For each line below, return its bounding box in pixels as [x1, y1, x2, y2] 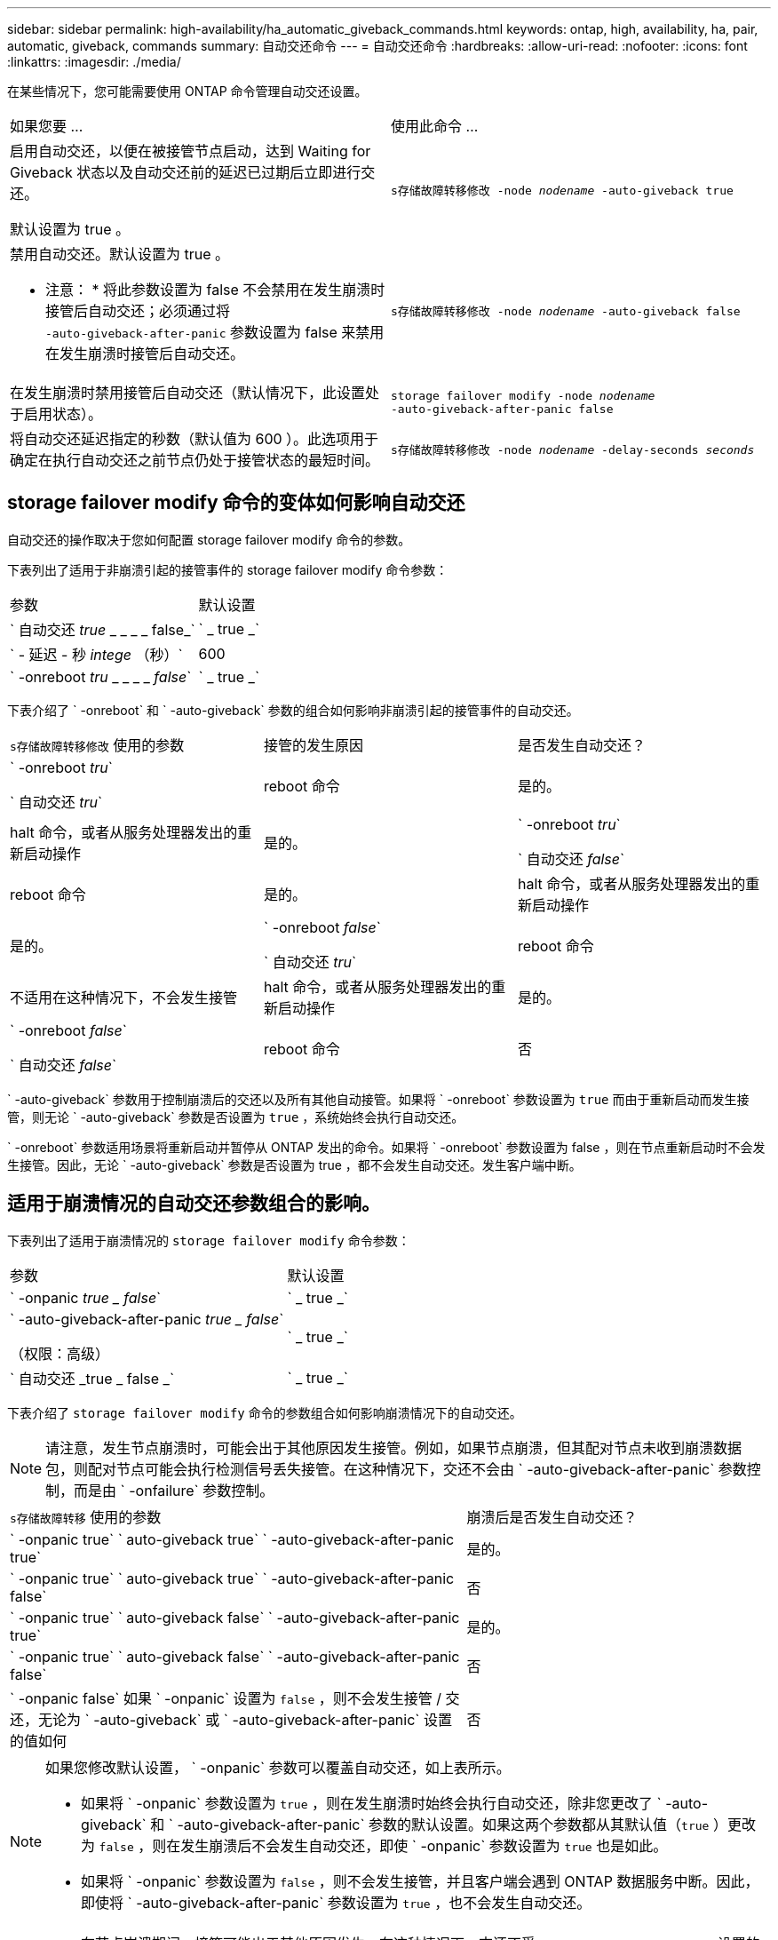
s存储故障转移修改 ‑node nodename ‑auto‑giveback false [391, 304, 741, 318]
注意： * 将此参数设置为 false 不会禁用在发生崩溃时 [45, 281, 385, 298]
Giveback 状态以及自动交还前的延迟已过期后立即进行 [10, 163, 361, 181]
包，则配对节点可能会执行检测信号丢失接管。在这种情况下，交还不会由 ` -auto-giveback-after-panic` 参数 [45, 1459, 747, 1478]
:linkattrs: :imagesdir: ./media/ [7, 54, 181, 69]
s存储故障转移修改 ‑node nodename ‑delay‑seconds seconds [391, 442, 755, 457]
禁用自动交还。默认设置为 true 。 [10, 245, 230, 263]
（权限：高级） [10, 1344, 110, 1363]
